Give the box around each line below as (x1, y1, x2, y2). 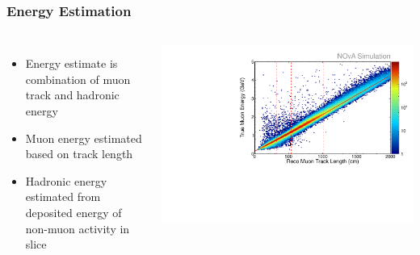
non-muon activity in (25, 219, 130, 236)
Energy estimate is (25, 55, 118, 72)
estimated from (25, 188, 101, 205)
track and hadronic (25, 86, 120, 103)
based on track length (25, 145, 133, 162)
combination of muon (25, 70, 131, 87)
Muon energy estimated (25, 129, 142, 146)
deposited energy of (25, 203, 122, 220)
